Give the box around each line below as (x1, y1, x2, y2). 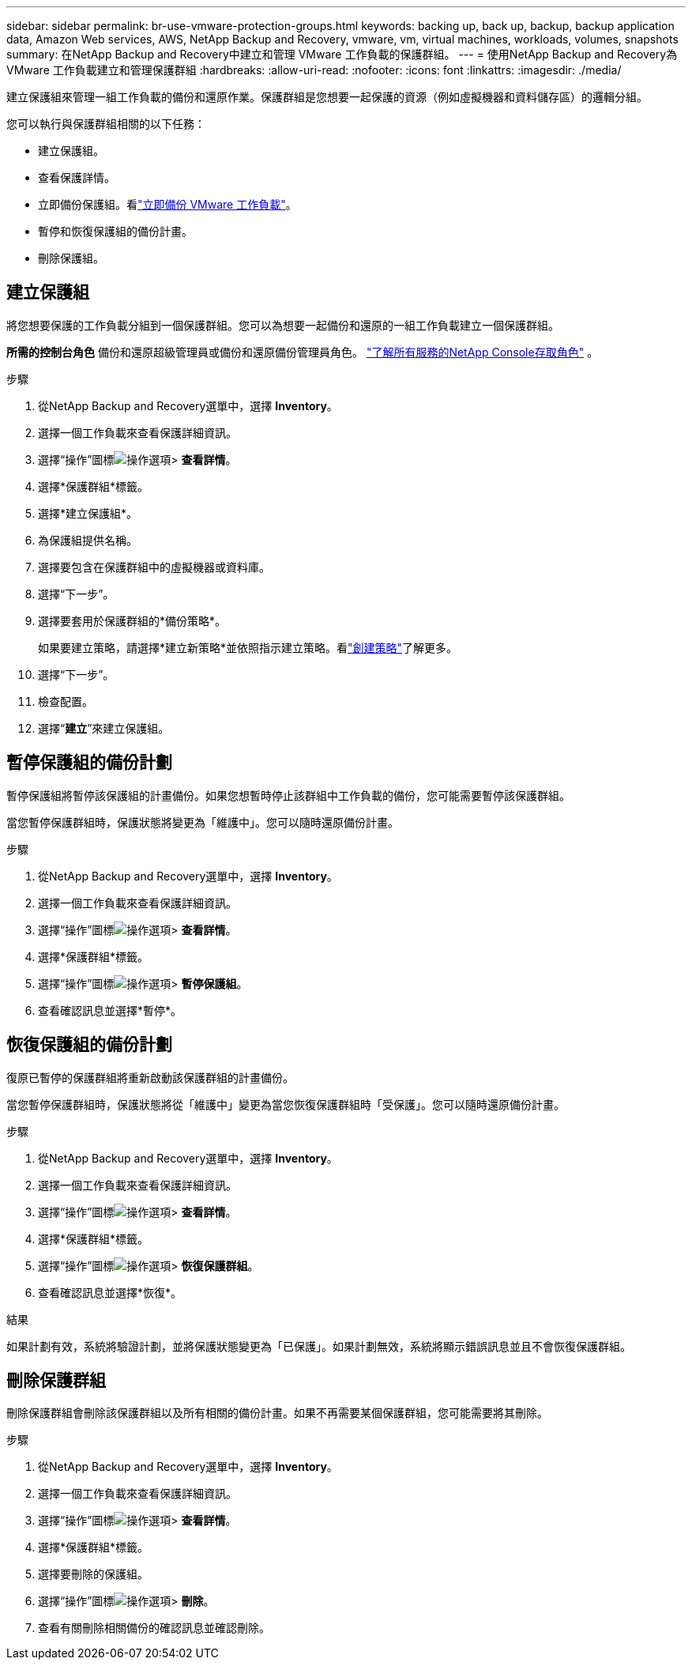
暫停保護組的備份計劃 (6, 752, 172, 773)
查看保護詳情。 (38, 171, 115, 184)
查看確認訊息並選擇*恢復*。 (38, 1285, 182, 1299)
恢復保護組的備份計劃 (6, 1035, 172, 1055)
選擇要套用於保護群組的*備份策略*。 (38, 613, 227, 628)
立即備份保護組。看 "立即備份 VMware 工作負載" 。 (38, 198, 297, 211)
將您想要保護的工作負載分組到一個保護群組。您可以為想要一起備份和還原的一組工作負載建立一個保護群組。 (6, 318, 559, 332)
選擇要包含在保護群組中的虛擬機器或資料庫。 (38, 560, 270, 574)
